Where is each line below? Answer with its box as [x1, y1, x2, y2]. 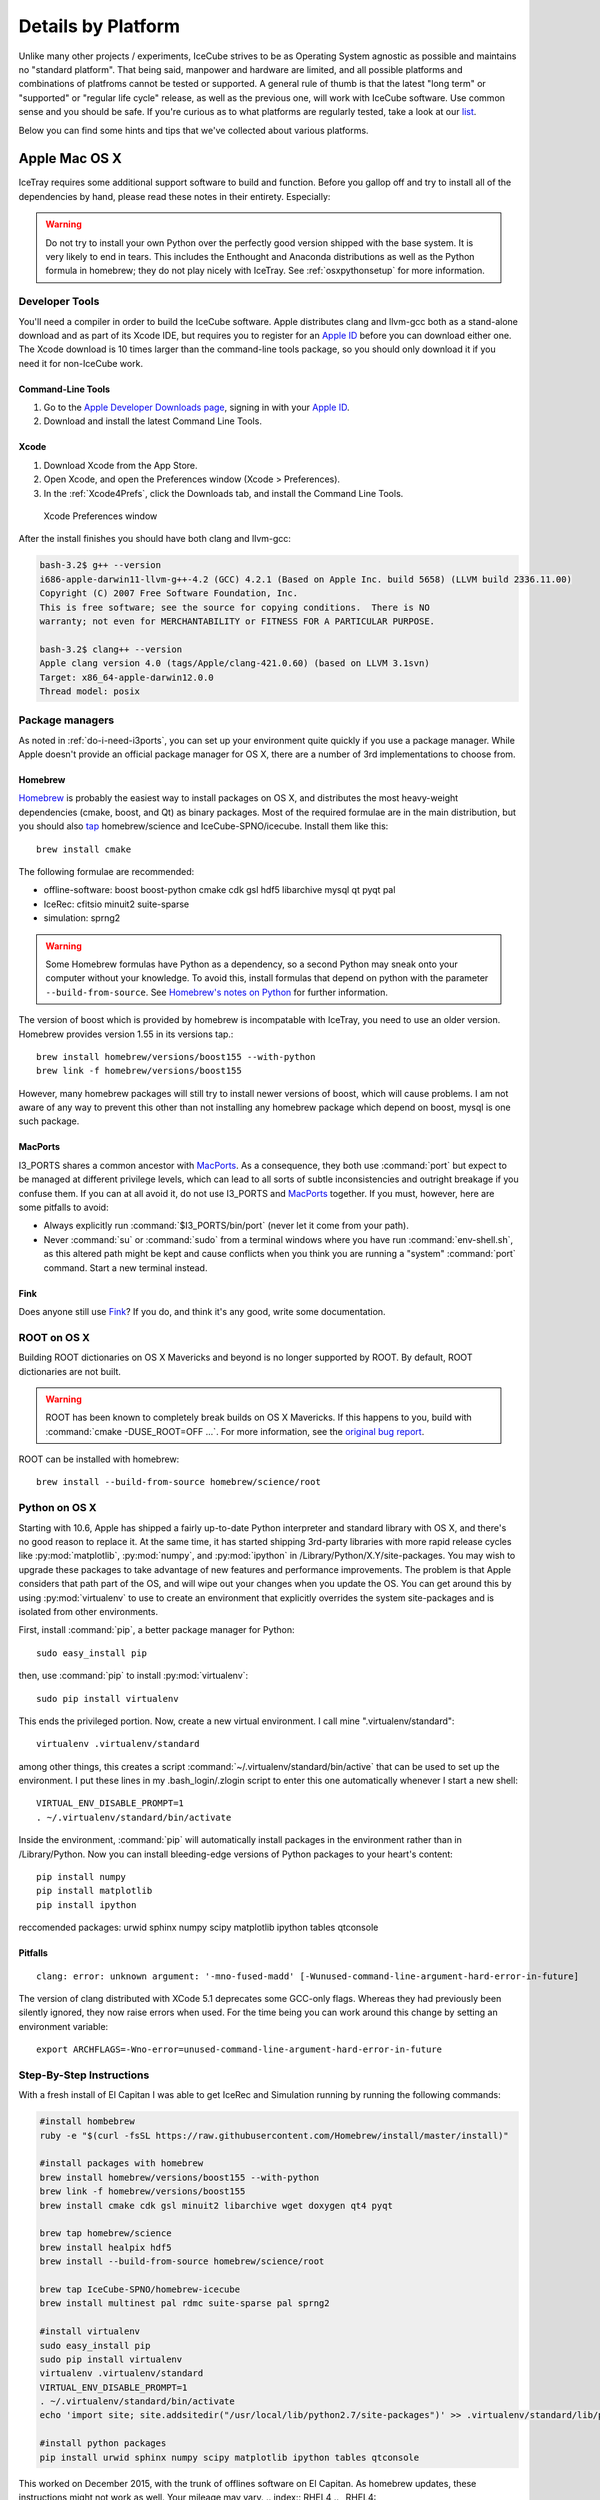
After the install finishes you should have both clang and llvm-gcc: [18, 533, 292, 545]
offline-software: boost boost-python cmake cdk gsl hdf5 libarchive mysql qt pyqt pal [43, 884, 396, 896]
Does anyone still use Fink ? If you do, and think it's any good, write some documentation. [18, 1305, 386, 1317]
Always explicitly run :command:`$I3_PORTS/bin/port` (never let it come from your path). [43, 1220, 409, 1232]
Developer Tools [18, 295, 100, 309]
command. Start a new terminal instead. [43, 1261, 208, 1274]
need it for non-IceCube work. [18, 357, 144, 369]
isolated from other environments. [18, 1605, 159, 1617]
